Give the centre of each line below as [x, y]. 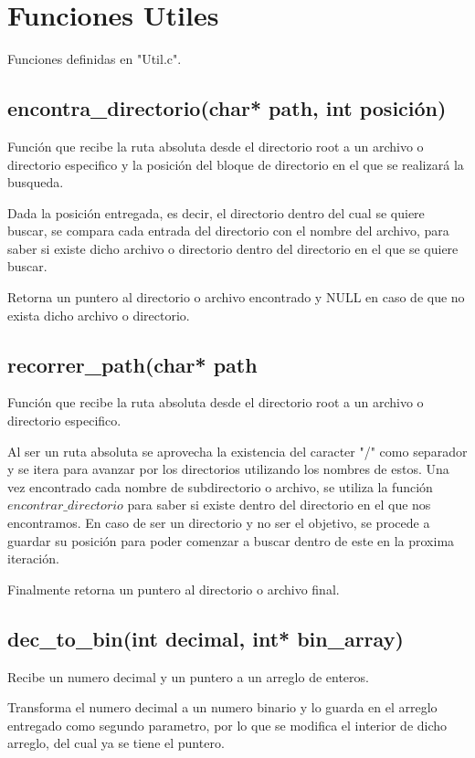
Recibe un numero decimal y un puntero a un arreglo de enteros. [188, 676]
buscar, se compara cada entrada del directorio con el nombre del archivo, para [228, 231]
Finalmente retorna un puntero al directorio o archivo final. [174, 589]
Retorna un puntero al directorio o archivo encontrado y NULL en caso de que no [236, 297]
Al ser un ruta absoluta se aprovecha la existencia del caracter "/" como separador [237, 451]
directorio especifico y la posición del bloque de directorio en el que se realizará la [236, 164]
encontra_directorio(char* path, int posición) [227, 108]
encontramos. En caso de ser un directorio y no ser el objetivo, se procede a [219, 523]
